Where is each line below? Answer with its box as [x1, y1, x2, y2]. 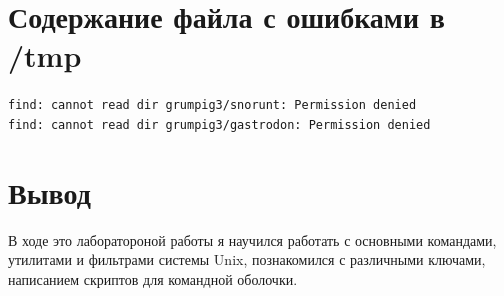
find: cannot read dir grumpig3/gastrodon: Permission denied [8, 117, 431, 132]
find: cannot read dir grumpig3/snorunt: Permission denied [8, 98, 417, 113]
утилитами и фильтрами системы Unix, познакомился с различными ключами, [8, 249, 486, 270]
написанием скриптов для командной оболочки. [8, 268, 298, 289]
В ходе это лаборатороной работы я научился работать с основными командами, [8, 229, 497, 250]
